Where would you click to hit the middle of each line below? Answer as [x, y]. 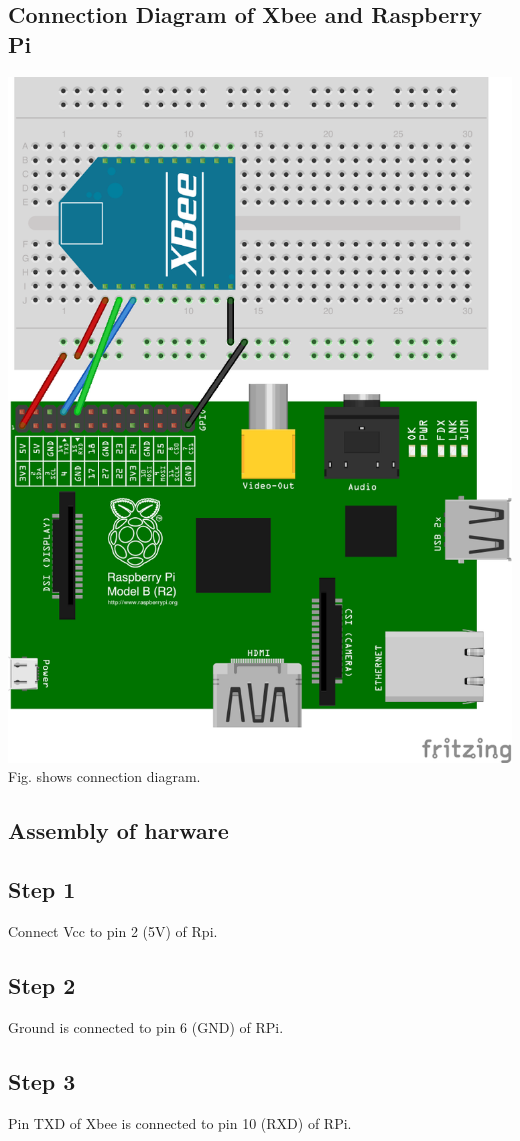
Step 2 [42, 985]
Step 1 [42, 889]
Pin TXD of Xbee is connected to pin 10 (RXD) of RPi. [180, 1122]
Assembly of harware [118, 830]
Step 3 [42, 1080]
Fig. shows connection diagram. [104, 776]
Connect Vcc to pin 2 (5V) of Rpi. [113, 931]
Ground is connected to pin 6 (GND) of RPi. [146, 1026]
